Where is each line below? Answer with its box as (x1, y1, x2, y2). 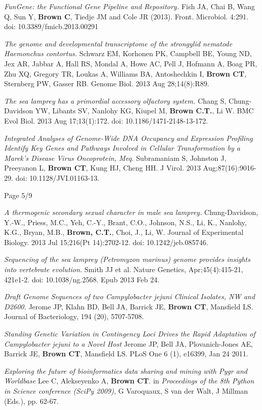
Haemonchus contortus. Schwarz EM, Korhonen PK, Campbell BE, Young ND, (4, 48, 252, 59)
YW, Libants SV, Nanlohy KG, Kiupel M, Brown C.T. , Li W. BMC (35, 105, 254, 116)
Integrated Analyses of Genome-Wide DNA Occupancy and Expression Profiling (4, 132, 253, 143)
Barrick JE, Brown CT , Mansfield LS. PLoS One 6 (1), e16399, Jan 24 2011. (4, 348, 248, 359)
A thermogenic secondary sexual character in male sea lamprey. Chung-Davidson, (4, 207, 258, 218)
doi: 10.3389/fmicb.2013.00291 (4, 21, 98, 32)
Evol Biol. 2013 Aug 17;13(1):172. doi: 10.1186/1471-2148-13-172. (4, 115, 208, 126)
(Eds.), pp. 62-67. (4, 395, 59, 406)
